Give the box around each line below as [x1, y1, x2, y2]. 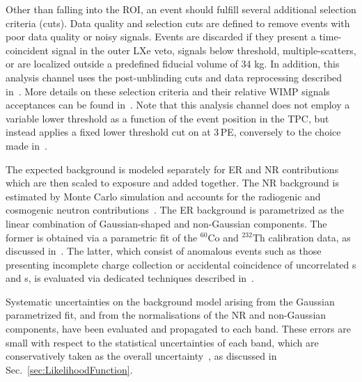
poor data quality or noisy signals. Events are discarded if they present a [6, 29, 316, 44]
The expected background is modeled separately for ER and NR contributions [6, 161, 339, 176]
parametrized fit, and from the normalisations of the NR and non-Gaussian [6, 308, 326, 322]
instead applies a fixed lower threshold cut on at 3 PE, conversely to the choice [6, 125, 341, 139]
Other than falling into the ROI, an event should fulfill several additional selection [6, 2, 356, 16]
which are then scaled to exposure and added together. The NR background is [6, 175, 339, 190]
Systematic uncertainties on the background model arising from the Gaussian [6, 294, 335, 308]
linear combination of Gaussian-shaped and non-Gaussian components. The [6, 216, 327, 230]
